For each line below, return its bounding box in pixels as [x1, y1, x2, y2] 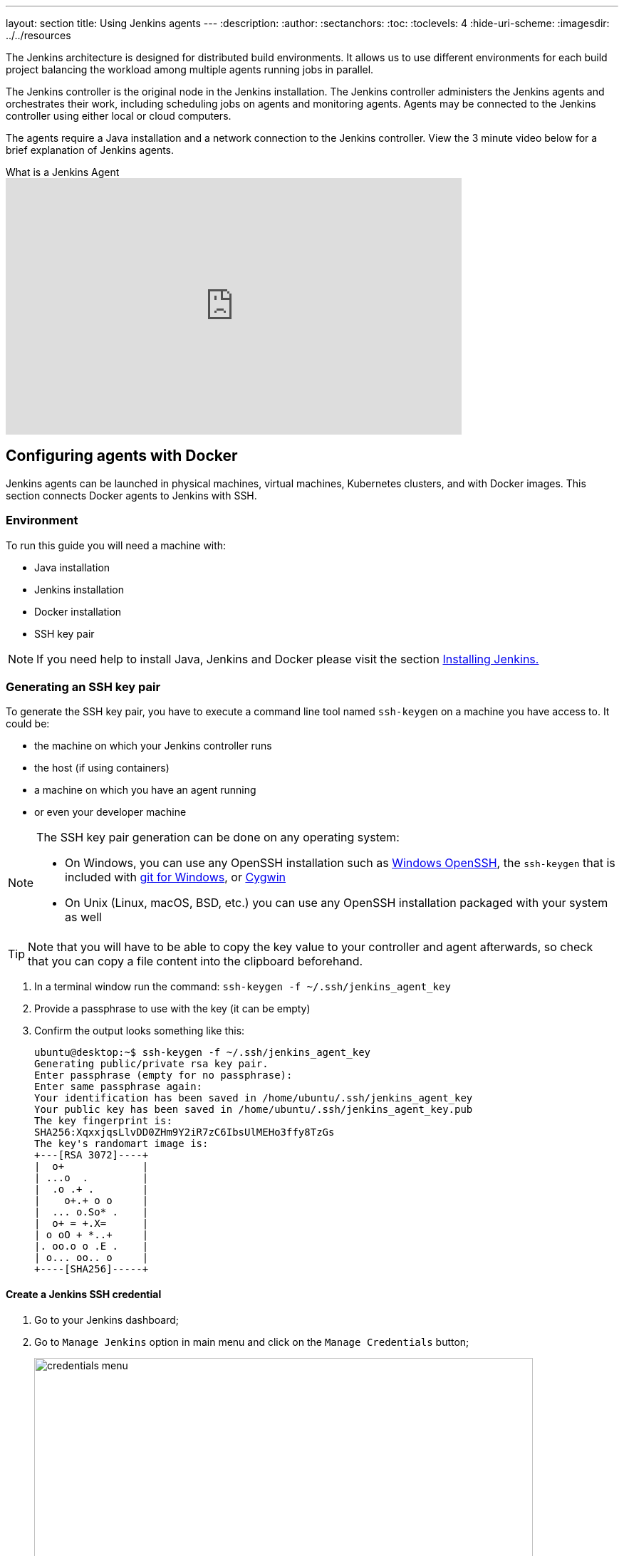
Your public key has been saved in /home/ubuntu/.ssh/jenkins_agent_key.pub [34, 1104, 473, 1116]
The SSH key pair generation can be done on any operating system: [36, 830, 400, 845]
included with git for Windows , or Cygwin [65, 870, 286, 885]
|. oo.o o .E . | [34, 1240, 149, 1252]
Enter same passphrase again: [34, 1081, 203, 1093]
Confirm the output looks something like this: [34, 1025, 245, 1037]
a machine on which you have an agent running [34, 784, 256, 797]
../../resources [6, 29, 71, 41]
